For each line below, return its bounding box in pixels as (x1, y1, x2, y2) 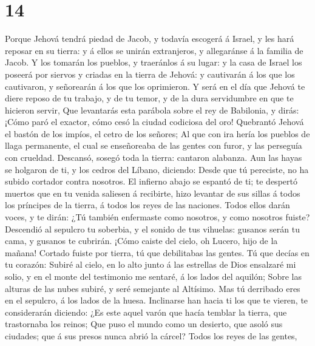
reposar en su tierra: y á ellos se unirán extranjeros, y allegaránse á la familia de (5, 44, 303, 56)
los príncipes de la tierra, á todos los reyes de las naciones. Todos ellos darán (5, 198, 290, 211)
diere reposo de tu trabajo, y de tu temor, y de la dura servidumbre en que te (5, 92, 294, 104)
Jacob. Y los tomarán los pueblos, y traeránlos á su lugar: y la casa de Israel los (5, 56, 302, 69)
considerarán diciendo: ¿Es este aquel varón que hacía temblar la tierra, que (5, 305, 287, 318)
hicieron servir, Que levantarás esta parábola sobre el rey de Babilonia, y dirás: (5, 103, 299, 116)
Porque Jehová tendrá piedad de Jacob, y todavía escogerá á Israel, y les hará (5, 32, 294, 45)
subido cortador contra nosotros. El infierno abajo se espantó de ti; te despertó (5, 175, 297, 188)
